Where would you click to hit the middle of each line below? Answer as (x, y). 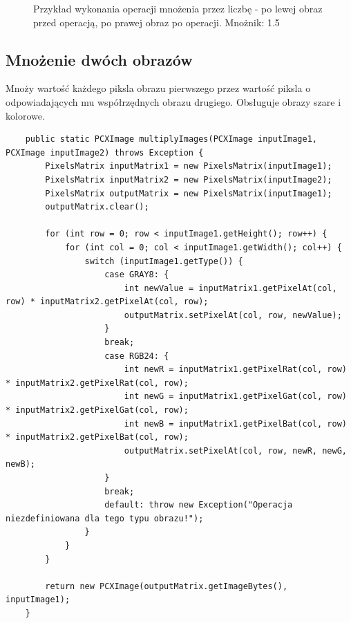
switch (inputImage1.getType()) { (164, 261)
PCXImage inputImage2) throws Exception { (105, 152)
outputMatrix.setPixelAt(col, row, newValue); (233, 315)
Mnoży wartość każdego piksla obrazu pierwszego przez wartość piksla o (158, 88)
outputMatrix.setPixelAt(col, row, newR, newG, (235, 450)
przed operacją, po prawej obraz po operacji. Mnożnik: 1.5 (156, 22)
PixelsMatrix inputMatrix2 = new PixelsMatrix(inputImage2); (189, 179)
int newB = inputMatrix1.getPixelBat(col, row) (235, 424)
